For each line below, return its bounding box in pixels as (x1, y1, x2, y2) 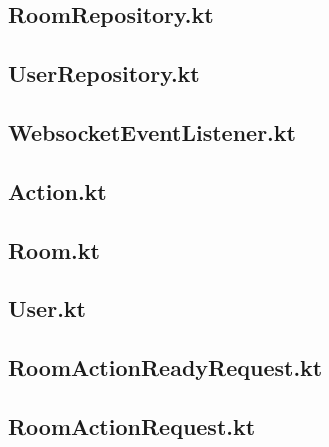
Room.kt (8, 234, 100, 265)
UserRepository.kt (8, 58, 200, 89)
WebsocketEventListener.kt (8, 116, 296, 147)
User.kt (8, 293, 86, 324)
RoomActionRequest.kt (8, 410, 256, 441)
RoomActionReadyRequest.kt (8, 352, 323, 383)
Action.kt (8, 175, 107, 206)
